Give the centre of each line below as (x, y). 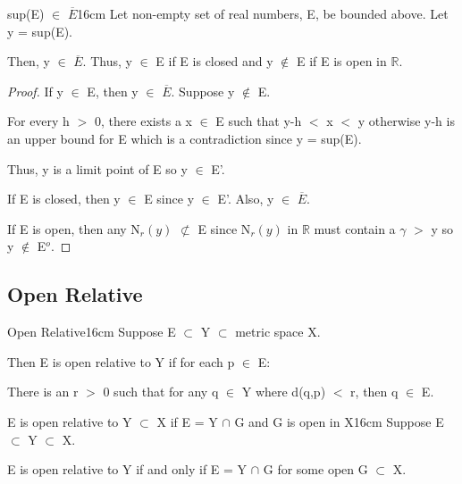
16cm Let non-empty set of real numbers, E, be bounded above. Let (263, 13)
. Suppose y (203, 91)
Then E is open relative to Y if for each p (121, 361)
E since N (224, 228)
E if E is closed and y (214, 61)
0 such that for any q (161, 392)
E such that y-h (259, 121)
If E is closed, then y (64, 199)
